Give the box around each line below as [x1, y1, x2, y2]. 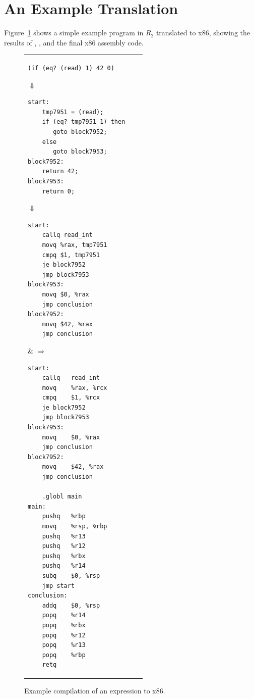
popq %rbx [42, 621, 86, 629]
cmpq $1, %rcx [42, 394, 100, 402]
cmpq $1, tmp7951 [42, 251, 100, 259]
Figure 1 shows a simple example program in [4, 27, 144, 38]
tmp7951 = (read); [42, 108, 104, 116]
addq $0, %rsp [42, 602, 100, 609]
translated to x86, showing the [156, 27, 250, 38]
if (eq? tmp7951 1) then [42, 118, 125, 126]
